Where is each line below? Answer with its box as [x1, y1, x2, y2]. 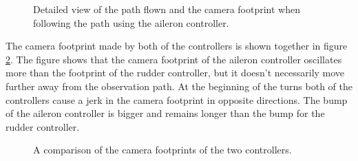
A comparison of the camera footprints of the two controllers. [33, 142, 292, 157]
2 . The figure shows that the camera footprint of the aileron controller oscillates [6, 52, 342, 66]
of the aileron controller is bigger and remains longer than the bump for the [6, 106, 325, 120]
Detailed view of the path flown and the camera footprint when [33, 2, 301, 16]
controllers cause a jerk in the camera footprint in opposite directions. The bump [6, 92, 348, 107]
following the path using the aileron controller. [33, 15, 229, 30]
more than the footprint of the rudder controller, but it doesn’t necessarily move [6, 65, 345, 80]
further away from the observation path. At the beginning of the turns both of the [6, 78, 353, 93]
